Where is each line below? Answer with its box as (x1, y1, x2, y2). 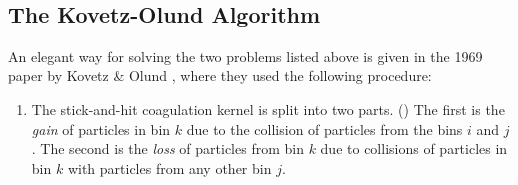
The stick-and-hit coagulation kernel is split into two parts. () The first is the (31, 98, 505, 119)
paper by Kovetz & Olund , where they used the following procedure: (8, 65, 432, 86)
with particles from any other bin (67, 157, 272, 178)
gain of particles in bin (31, 118, 171, 139)
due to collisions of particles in (320, 138, 508, 159)
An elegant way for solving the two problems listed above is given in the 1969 (8, 45, 483, 66)
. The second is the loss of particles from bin (31, 138, 304, 159)
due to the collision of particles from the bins (186, 118, 463, 139)
